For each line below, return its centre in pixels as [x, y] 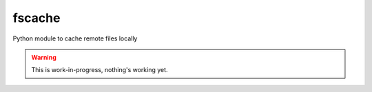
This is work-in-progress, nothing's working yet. [100, 70]
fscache [37, 18]
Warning [44, 57]
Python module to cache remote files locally [75, 38]
